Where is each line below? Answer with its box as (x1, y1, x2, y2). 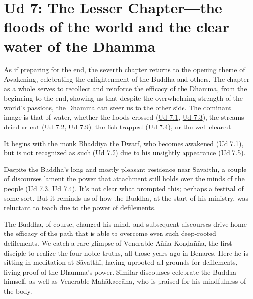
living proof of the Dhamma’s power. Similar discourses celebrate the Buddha (4, 266, 236, 277)
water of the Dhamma (4, 36, 156, 56)
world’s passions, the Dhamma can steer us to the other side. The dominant (4, 102, 231, 112)
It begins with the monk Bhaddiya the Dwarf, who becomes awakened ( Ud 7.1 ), (4, 138, 244, 148)
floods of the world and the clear (4, 17, 230, 37)
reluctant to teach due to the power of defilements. (4, 202, 156, 213)
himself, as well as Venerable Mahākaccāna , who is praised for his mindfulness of (4, 276, 246, 286)
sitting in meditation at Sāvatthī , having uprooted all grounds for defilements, (4, 257, 238, 267)
